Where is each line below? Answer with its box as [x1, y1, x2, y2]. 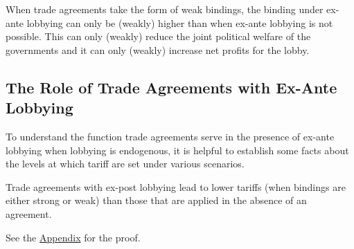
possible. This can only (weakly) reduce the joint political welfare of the [6, 29, 311, 44]
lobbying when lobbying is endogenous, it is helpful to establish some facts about [6, 142, 349, 157]
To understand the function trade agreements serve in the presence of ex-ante [6, 129, 335, 143]
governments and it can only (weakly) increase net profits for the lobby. [6, 42, 310, 57]
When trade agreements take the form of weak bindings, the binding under [6, 2, 324, 16]
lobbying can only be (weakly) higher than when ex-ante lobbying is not [26, 15, 333, 30]
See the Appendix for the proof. [6, 230, 141, 244]
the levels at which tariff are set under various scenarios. [6, 156, 245, 171]
